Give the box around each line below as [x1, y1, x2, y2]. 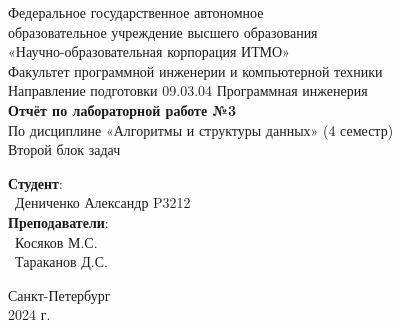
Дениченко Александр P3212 [14, 192, 191, 213]
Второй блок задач [8, 139, 121, 160]
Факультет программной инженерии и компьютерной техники [8, 60, 383, 81]
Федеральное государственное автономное [8, 2, 264, 22]
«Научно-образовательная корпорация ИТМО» [8, 41, 290, 62]
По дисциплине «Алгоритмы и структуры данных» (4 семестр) [8, 119, 394, 140]
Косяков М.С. [14, 231, 98, 252]
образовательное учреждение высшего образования [8, 21, 318, 42]
